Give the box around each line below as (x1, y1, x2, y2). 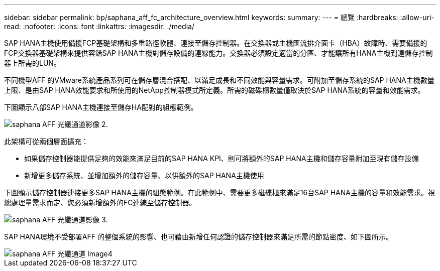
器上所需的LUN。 (4, 59, 61, 67)
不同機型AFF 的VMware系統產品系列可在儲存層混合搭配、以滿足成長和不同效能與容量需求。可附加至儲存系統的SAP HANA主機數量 (4, 76, 434, 84)
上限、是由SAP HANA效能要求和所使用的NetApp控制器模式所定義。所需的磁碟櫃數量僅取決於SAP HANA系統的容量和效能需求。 (4, 86, 425, 94)
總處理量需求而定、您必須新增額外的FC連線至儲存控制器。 (4, 198, 196, 207)
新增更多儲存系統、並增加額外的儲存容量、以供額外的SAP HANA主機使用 (24, 171, 264, 180)
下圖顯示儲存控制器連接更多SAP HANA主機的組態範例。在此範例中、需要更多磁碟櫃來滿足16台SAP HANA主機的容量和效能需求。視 (4, 188, 435, 197)
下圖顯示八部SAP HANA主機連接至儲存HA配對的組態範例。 (4, 103, 198, 111)
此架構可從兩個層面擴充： (4, 137, 88, 146)
